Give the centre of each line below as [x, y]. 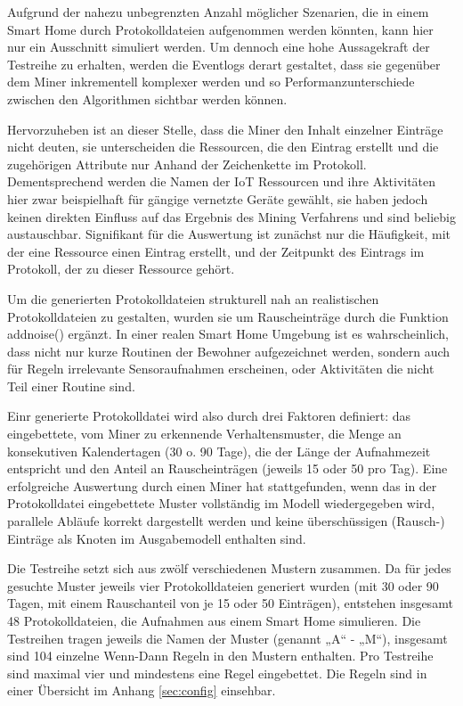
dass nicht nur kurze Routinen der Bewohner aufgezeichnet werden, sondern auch [229, 351]
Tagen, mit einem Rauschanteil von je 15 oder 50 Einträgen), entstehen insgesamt [230, 603]
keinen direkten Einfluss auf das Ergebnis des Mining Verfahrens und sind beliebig [231, 216]
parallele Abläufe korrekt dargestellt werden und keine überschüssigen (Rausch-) [226, 521]
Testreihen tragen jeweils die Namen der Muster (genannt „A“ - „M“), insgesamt [227, 638]
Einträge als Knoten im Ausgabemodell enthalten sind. [157, 538]
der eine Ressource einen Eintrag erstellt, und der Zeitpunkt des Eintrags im [216, 251]
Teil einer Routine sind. [71, 386]
